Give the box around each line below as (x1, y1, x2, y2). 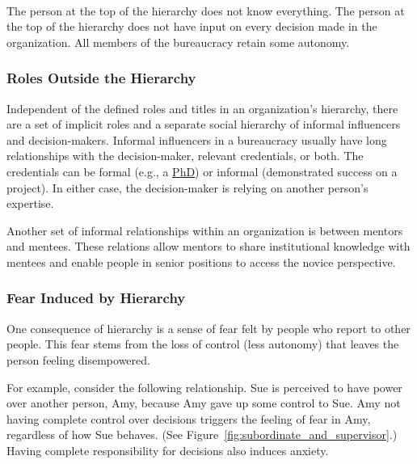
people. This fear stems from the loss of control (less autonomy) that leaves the (6, 335, 399, 352)
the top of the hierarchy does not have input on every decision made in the (6, 18, 377, 35)
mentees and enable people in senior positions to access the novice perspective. (6, 253, 396, 270)
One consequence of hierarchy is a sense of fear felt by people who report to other (6, 319, 411, 336)
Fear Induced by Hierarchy (6, 288, 186, 308)
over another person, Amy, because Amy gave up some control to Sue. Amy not (6, 394, 401, 411)
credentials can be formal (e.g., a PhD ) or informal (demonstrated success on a (6, 162, 398, 179)
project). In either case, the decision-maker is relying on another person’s (6, 179, 369, 196)
